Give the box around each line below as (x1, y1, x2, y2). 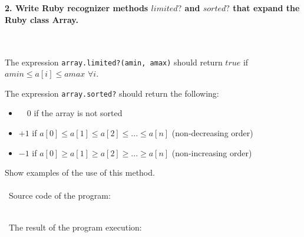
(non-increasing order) (171, 146, 252, 159)
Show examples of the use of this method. (5, 166, 155, 179)
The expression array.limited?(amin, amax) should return (5, 55, 223, 68)
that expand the (233, 2, 300, 14)
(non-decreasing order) (171, 127, 253, 139)
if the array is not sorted (34, 107, 123, 119)
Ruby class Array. (5, 13, 78, 25)
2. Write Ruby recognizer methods (5, 2, 148, 14)
